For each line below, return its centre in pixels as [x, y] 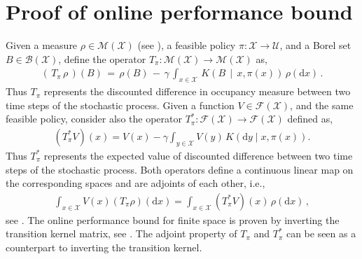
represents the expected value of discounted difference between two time [198, 155]
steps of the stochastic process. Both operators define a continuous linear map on [180, 169]
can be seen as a [321, 233]
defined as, [310, 119]
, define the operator [102, 58]
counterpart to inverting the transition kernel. [104, 247]
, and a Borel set [315, 45]
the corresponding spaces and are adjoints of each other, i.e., [135, 183]
